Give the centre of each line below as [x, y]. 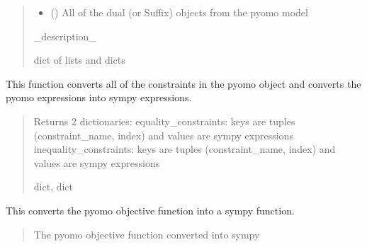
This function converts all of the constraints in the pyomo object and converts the [183, 83]
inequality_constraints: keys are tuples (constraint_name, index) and [185, 149]
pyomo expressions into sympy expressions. [99, 97]
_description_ [65, 36]
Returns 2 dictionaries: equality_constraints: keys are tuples [164, 121]
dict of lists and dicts [79, 60]
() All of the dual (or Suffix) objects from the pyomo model [179, 12]
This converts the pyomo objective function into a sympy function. [150, 210]
